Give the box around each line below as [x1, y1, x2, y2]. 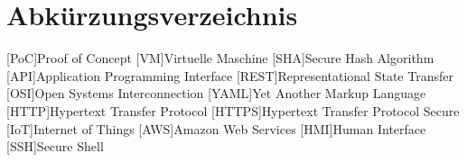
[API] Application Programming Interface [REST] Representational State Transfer [6, 66, 453, 85]
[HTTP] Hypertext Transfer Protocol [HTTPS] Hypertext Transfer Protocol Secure [6, 101, 460, 120]
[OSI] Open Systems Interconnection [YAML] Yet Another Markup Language [6, 84, 426, 103]
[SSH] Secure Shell [6, 137, 104, 156]
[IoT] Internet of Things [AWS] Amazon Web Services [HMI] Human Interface [6, 119, 426, 138]
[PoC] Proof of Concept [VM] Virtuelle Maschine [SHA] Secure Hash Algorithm [6, 49, 434, 67]
